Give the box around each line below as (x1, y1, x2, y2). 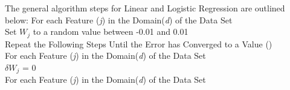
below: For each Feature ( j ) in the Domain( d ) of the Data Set (5, 13, 233, 26)
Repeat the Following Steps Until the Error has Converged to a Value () (5, 37, 272, 50)
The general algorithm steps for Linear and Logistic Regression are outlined (5, 2, 285, 14)
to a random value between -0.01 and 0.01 (33, 25, 188, 38)
